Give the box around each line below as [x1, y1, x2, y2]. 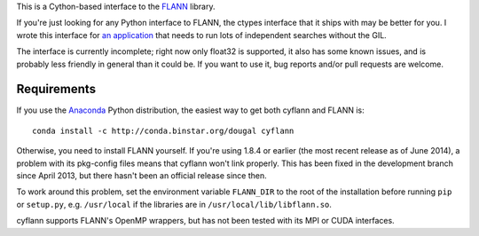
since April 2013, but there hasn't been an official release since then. [16, 170, 267, 181]
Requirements [16, 82, 97, 97]
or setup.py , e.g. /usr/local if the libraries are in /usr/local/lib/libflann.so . [16, 199, 333, 209]
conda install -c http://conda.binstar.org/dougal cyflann [32, 125, 294, 136]
